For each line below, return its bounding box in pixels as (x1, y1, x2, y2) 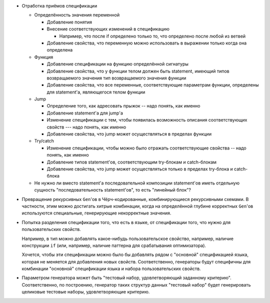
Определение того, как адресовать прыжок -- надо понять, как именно (46, 103, 200, 109)
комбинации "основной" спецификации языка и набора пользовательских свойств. (21, 265, 201, 272)
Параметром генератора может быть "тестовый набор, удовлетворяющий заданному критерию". (21, 275, 232, 281)
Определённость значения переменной (34, 12, 120, 18)
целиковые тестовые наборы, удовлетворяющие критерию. (21, 289, 150, 295)
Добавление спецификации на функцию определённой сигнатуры (46, 61, 188, 67)
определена (46, 47, 73, 53)
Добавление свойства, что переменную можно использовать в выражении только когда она (46, 40, 247, 46)
